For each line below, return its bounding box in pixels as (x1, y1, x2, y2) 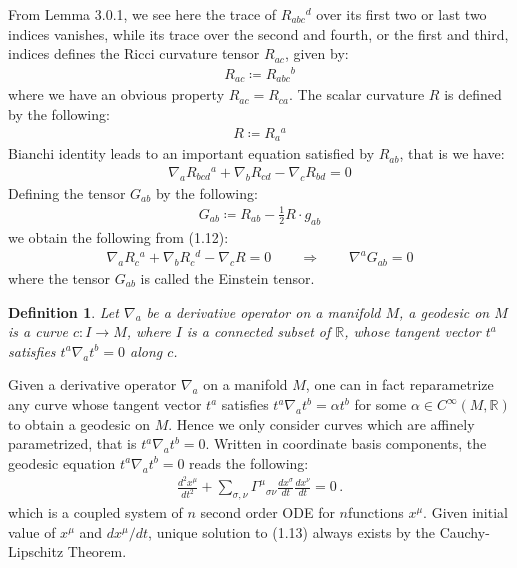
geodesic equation (8, 452, 116, 473)
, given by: (284, 43, 349, 64)
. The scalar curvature (289, 84, 425, 105)
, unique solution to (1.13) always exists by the (148, 521, 435, 542)
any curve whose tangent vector (8, 394, 202, 414)
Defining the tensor (8, 182, 126, 203)
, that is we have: (399, 143, 505, 164)
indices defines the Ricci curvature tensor (8, 43, 260, 64)
